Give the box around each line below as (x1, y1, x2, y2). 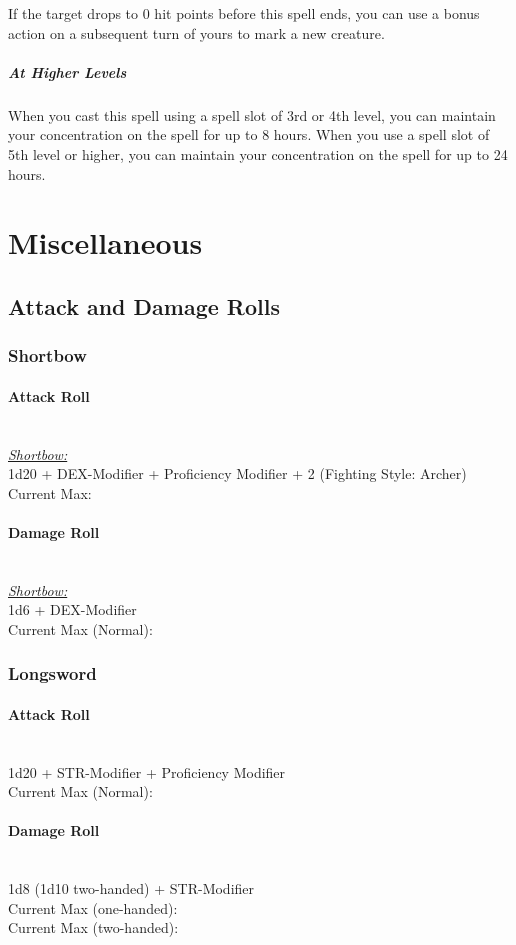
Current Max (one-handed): (8, 897, 178, 918)
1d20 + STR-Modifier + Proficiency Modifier (8, 761, 286, 782)
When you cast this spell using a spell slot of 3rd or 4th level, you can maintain (8, 104, 496, 125)
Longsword (8, 661, 97, 686)
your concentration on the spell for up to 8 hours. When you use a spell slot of (8, 124, 490, 145)
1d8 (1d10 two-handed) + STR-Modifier (8, 878, 255, 899)
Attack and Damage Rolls (8, 290, 280, 321)
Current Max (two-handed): (8, 917, 179, 938)
